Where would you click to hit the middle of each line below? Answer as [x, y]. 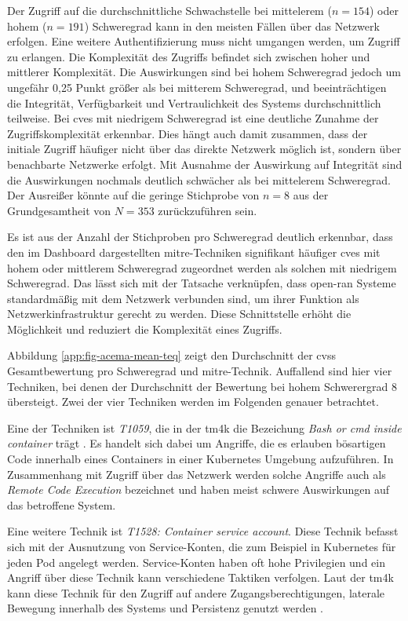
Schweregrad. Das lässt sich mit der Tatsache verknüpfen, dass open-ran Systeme [202, 283]
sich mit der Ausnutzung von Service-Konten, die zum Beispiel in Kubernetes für [202, 546]
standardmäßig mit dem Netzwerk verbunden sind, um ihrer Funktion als [183, 298]
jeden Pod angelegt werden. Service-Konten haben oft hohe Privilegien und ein [196, 562]
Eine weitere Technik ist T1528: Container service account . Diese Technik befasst [203, 531]
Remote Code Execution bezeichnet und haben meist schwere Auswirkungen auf [199, 489]
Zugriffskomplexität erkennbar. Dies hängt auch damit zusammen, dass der [188, 133]
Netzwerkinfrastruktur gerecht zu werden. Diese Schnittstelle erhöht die [179, 314]
